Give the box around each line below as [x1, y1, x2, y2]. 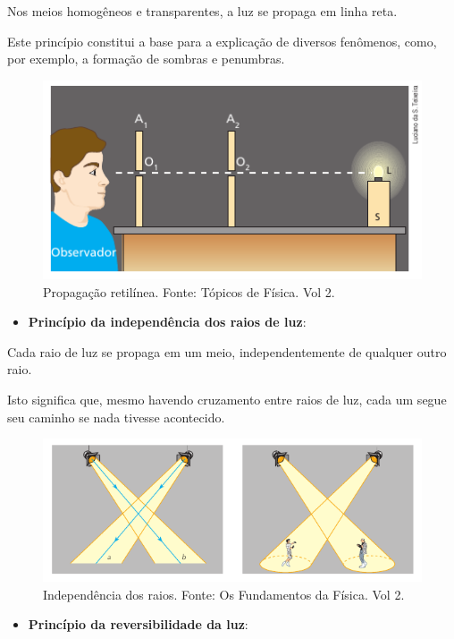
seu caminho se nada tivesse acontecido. [7, 407, 225, 426]
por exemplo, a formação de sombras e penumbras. [7, 49, 285, 68]
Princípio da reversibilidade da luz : [28, 615, 248, 634]
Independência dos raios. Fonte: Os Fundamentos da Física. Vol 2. [43, 584, 405, 603]
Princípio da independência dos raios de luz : [28, 312, 307, 331]
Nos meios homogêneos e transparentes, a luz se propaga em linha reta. [7, 2, 398, 20]
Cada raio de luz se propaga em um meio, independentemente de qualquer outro [7, 342, 447, 361]
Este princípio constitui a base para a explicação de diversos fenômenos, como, [7, 31, 437, 50]
